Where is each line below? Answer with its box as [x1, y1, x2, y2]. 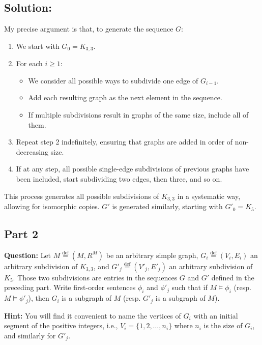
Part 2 [4, 226, 39, 242]
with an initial [193, 310, 238, 321]
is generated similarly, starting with [112, 201, 223, 212]
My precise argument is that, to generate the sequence [4, 23, 173, 34]
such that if [171, 282, 208, 293]
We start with [16, 40, 60, 51]
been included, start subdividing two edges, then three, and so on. [16, 174, 222, 184]
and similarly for [4, 330, 56, 340]
